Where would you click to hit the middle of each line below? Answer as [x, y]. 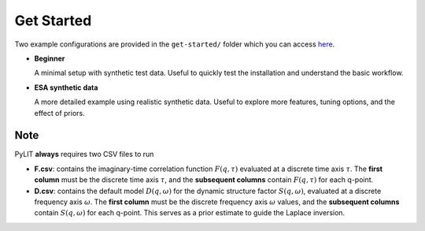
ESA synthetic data [66, 88]
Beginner [50, 58]
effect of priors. [60, 113]
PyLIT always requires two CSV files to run [84, 155]
